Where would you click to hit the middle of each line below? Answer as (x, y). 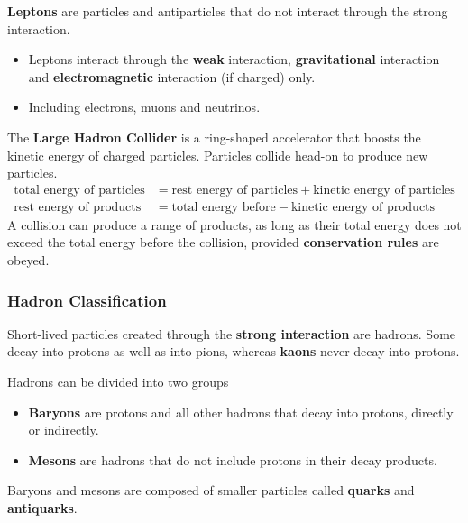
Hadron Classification (87, 300)
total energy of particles (79, 190)
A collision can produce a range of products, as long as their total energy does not (234, 224)
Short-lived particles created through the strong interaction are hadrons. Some (232, 333)
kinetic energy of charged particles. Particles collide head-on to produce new (218, 155)
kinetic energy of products (363, 207)
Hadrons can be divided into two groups (118, 381)
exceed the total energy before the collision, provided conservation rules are (223, 242)
